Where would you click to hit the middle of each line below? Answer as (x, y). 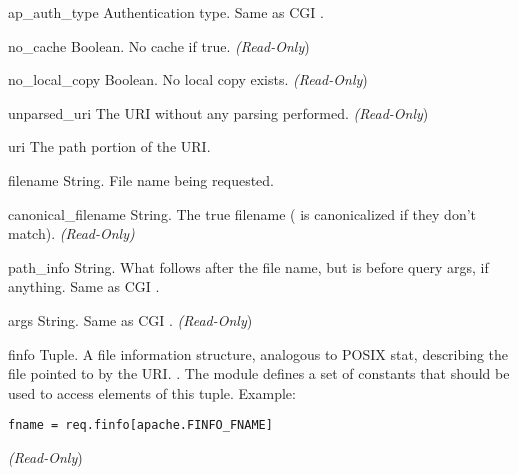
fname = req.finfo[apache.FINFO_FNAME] (140, 425)
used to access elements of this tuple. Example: (152, 392)
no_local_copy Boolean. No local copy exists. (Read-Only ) (188, 79)
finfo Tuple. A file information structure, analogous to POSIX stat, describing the (258, 353)
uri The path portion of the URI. (109, 146)
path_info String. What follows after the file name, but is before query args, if (248, 266)
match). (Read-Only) (71, 233)
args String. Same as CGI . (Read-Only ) (130, 319)
